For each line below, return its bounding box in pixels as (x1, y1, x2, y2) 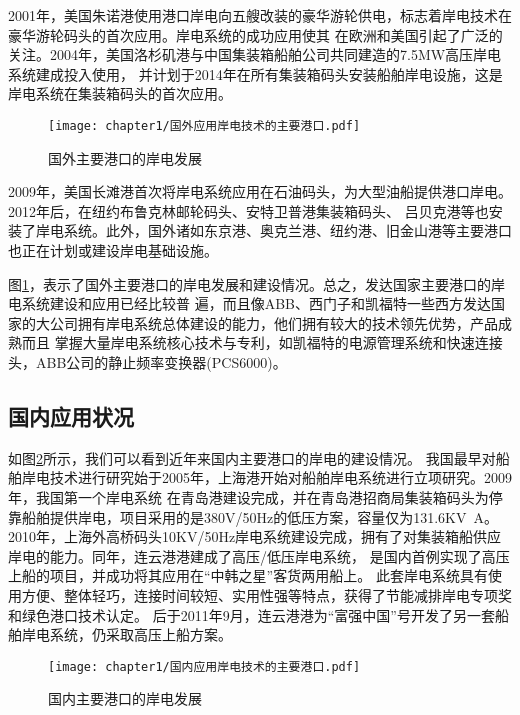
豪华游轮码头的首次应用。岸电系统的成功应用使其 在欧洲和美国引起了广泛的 (8, 24, 503, 45)
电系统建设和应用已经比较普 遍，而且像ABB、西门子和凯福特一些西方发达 (8, 293, 491, 314)
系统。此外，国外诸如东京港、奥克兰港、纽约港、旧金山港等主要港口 (63, 220, 512, 241)
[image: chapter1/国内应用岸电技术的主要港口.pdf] (48, 659, 361, 674)
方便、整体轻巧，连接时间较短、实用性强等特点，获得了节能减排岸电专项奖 (21, 584, 512, 605)
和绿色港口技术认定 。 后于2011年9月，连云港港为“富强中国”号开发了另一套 (8, 604, 495, 625)
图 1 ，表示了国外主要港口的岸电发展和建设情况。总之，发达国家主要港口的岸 (8, 273, 505, 294)
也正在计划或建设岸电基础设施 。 (8, 240, 218, 260)
